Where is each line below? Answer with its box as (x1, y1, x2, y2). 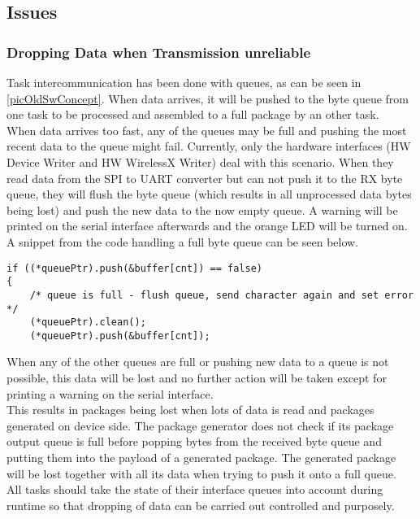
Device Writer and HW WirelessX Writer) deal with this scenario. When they (6, 153, 394, 170)
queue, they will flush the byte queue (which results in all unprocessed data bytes (6, 185, 412, 203)
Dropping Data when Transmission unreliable (6, 41, 311, 62)
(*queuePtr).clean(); (29, 316, 146, 329)
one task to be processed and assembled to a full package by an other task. (6, 106, 379, 123)
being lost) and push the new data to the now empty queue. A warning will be (6, 201, 398, 218)
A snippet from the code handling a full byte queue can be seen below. (6, 233, 359, 250)
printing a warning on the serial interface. (6, 385, 214, 402)
